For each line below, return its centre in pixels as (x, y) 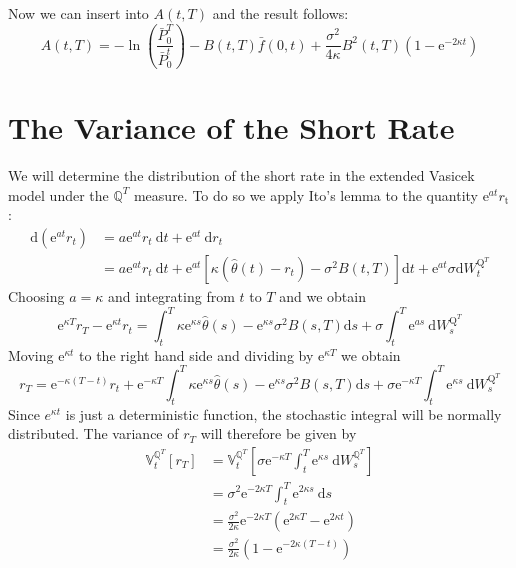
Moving (31, 354)
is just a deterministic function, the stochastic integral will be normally (283, 413)
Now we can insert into (78, 13)
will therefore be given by (278, 433)
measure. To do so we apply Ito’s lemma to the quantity (305, 194)
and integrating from (171, 296)
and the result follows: (280, 13)
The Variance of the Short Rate (231, 127)
